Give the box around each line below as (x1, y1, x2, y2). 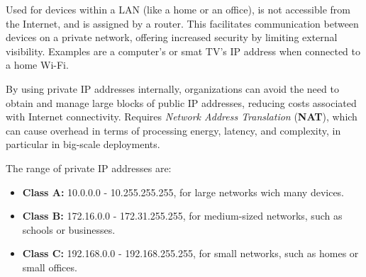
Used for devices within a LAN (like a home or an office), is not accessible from (6, 2, 350, 16)
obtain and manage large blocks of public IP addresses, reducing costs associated (6, 95, 357, 110)
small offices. (22, 259, 77, 274)
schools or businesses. (22, 222, 116, 237)
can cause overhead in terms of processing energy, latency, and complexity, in (6, 123, 341, 137)
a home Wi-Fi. (6, 57, 69, 72)
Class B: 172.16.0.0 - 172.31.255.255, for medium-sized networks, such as (22, 208, 343, 223)
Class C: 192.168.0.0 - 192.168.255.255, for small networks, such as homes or (22, 246, 359, 261)
